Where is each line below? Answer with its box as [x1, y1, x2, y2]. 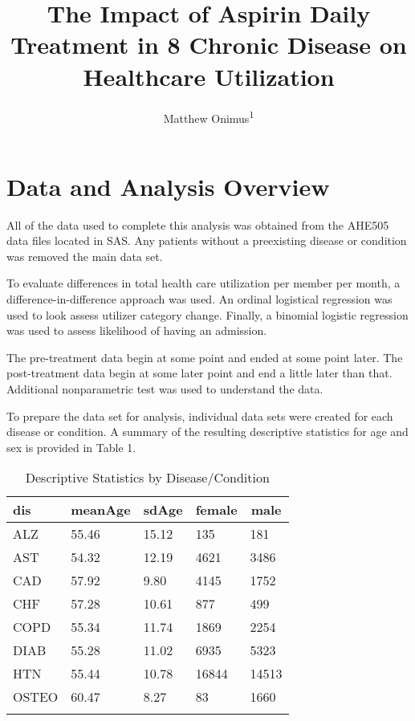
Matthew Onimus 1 [163, 107, 254, 126]
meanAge [71, 500, 131, 519]
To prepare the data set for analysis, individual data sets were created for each [6, 407, 393, 424]
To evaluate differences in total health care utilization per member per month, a [6, 275, 401, 291]
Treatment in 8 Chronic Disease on [10, 28, 407, 61]
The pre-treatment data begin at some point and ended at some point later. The [6, 348, 403, 365]
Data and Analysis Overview [6, 169, 330, 202]
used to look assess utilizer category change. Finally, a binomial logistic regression [6, 306, 409, 323]
